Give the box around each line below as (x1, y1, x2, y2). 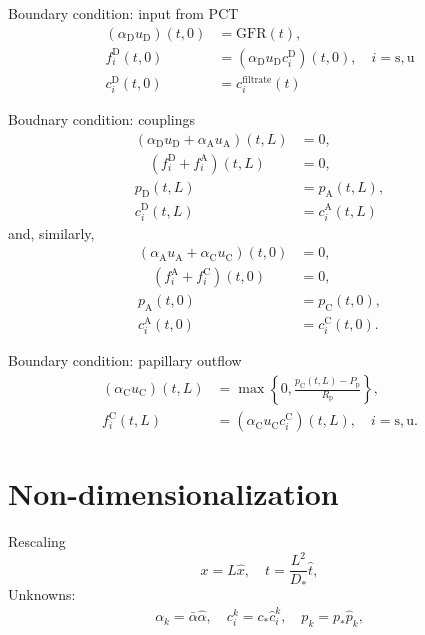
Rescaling (8, 531, 66, 552)
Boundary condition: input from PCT (8, 3, 239, 23)
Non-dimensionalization (8, 473, 339, 514)
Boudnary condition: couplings (8, 108, 196, 129)
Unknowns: (8, 583, 76, 604)
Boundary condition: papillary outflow (8, 350, 242, 371)
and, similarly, (8, 222, 95, 243)
